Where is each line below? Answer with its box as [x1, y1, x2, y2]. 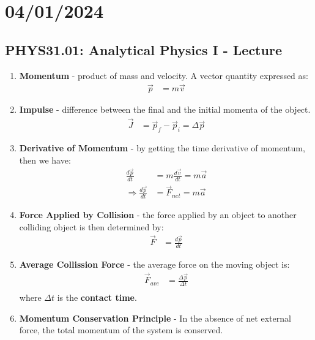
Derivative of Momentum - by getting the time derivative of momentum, [19, 142, 305, 154]
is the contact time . [57, 291, 137, 304]
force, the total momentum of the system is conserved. [19, 323, 223, 336]
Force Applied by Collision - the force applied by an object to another [19, 208, 297, 221]
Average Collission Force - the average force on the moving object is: [19, 258, 290, 271]
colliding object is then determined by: [19, 220, 164, 233]
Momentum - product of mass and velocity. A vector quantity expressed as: [19, 69, 308, 81]
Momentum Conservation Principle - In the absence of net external [19, 311, 291, 324]
